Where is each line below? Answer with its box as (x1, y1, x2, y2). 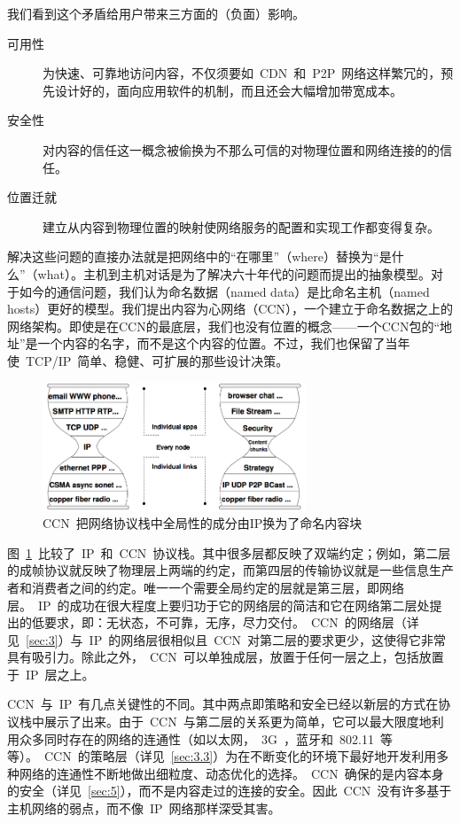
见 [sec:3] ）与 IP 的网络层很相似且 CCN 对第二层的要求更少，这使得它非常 (7, 630, 446, 648)
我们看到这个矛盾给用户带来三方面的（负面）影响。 (7, 4, 305, 22)
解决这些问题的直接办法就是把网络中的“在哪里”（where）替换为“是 (7, 247, 392, 266)
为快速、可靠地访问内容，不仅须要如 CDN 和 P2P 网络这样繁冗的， (43, 64, 441, 82)
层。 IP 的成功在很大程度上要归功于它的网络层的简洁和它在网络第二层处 (7, 595, 430, 614)
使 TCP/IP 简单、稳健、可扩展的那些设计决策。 (7, 351, 289, 369)
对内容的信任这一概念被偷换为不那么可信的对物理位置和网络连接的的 (43, 140, 440, 159)
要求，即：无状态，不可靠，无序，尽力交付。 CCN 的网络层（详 (43, 613, 419, 632)
